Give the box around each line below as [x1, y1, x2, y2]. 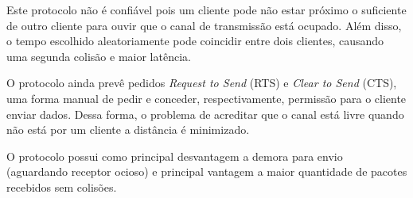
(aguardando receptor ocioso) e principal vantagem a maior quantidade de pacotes [6, 163, 407, 180]
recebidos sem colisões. [6, 178, 117, 195]
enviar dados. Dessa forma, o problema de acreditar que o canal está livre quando [6, 105, 404, 122]
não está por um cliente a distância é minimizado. [6, 121, 250, 138]
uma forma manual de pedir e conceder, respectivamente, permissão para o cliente [6, 89, 407, 106]
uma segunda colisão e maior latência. [6, 48, 191, 64]
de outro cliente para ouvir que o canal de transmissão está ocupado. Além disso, [6, 17, 402, 33]
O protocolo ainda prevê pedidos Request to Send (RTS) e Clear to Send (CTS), [6, 74, 397, 91]
